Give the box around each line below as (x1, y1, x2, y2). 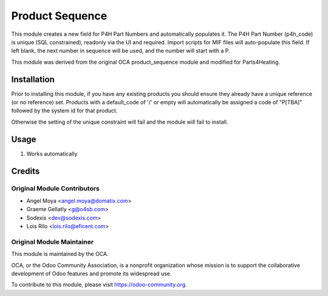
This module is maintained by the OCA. (11, 251, 109, 258)
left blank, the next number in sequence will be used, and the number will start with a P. (11, 47, 230, 55)
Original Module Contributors (11, 184, 100, 193)
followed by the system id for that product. (11, 107, 118, 115)
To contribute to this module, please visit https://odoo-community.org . (11, 281, 188, 288)
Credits (11, 166, 40, 176)
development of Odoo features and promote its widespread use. (11, 270, 172, 277)
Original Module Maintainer (11, 237, 94, 246)
